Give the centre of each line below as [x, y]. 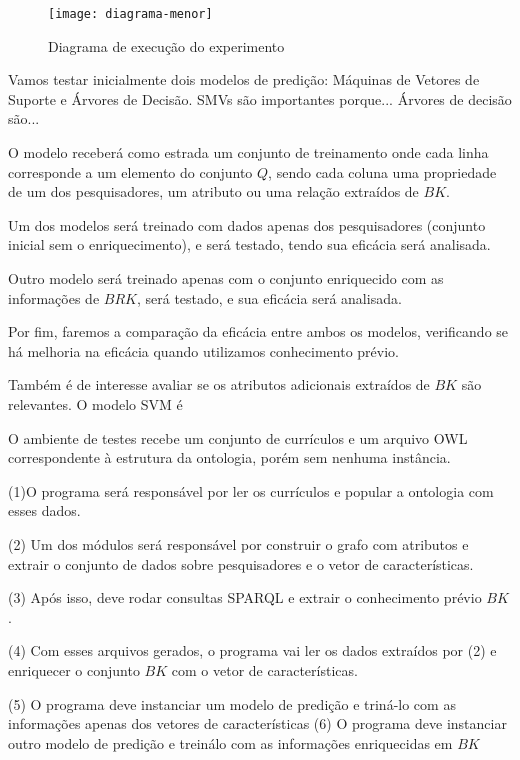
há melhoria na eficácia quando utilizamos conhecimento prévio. [203, 350]
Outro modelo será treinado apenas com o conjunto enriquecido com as [226, 278]
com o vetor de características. [264, 669]
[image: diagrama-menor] [130, 14]
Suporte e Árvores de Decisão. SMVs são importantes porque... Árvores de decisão [260, 98]
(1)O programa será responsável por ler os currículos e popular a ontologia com [251, 490]
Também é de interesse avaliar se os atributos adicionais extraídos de [219, 384]
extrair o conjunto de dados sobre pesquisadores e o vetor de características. [241, 563]
